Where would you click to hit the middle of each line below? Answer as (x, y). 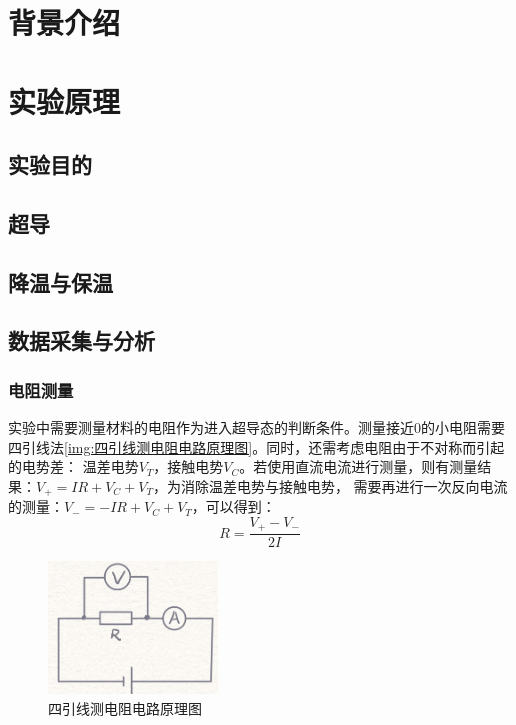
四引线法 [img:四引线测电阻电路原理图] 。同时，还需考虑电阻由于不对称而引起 (256, 446)
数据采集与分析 (81, 340)
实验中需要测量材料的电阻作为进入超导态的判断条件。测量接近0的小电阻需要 (256, 427)
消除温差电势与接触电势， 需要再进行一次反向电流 (344, 485)
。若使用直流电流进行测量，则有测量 (358, 466)
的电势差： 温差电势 (73, 466)
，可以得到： (233, 506)
